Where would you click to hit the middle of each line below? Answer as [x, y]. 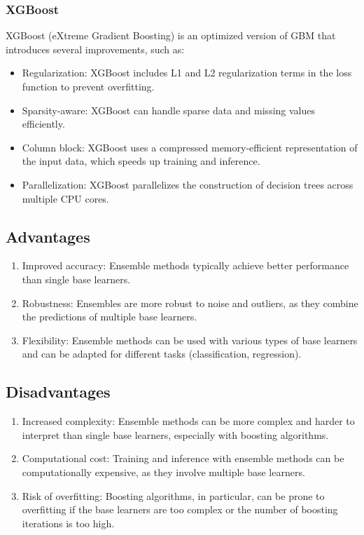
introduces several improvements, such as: [95, 49]
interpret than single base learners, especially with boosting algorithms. [175, 434]
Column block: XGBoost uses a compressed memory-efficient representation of [190, 147]
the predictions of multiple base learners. [110, 317]
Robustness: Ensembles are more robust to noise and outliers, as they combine [190, 303]
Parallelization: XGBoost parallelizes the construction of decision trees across [188, 184]
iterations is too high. [68, 523]
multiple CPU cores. [65, 198]
